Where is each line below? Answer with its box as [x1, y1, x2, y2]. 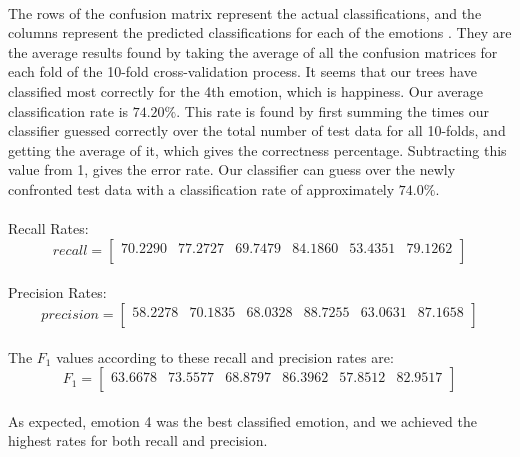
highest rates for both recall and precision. [8, 430, 268, 451]
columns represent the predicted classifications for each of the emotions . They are [8, 22, 512, 43]
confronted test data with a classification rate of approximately [8, 178, 395, 199]
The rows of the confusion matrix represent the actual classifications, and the [8, 2, 482, 23]
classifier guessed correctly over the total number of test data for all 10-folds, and [8, 120, 506, 141]
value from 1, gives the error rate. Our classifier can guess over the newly [8, 159, 456, 180]
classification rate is [8, 100, 129, 121]
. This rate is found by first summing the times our [176, 100, 490, 121]
